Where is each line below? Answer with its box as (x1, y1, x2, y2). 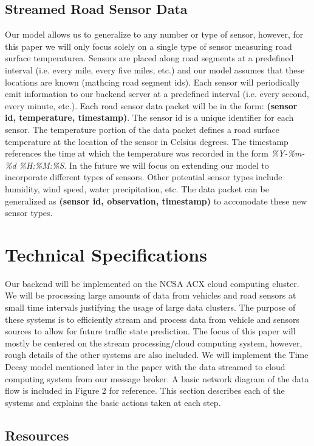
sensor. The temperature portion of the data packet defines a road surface (5, 123, 280, 135)
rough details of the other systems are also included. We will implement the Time (5, 348, 309, 361)
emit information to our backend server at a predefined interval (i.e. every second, (5, 87, 309, 100)
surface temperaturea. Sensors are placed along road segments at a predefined (5, 52, 294, 64)
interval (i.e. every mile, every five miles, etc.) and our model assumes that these (5, 63, 305, 76)
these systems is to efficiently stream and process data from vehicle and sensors (5, 313, 300, 325)
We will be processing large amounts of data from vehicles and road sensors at (5, 289, 296, 302)
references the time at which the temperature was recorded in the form (5, 147, 268, 160)
